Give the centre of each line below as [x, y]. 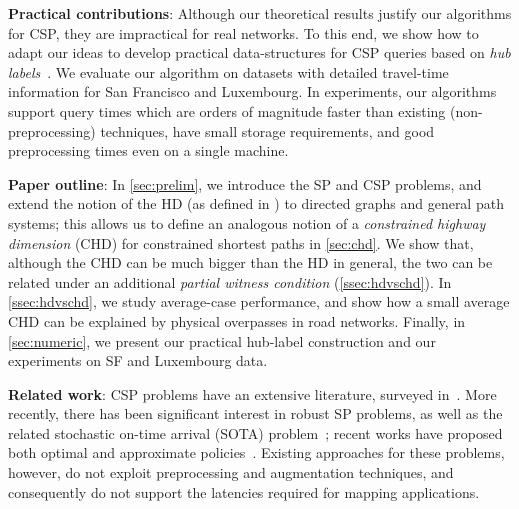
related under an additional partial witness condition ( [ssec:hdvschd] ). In [230, 281]
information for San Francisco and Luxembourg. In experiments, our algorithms [252, 91]
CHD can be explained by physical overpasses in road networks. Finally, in [237, 320]
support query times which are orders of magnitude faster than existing [227, 110]
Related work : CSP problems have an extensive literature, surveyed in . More [252, 393]
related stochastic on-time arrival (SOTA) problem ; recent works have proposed [255, 432]
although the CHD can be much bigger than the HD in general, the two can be [250, 262]
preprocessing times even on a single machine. [148, 150]
